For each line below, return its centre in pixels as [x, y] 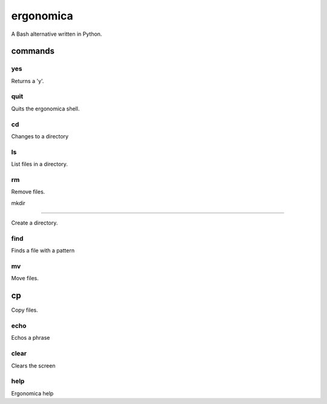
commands [33, 51]
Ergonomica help [32, 393]
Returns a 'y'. [28, 81]
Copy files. [25, 310]
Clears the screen [33, 365]
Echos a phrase [31, 338]
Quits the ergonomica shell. [45, 109]
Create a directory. [35, 223]
